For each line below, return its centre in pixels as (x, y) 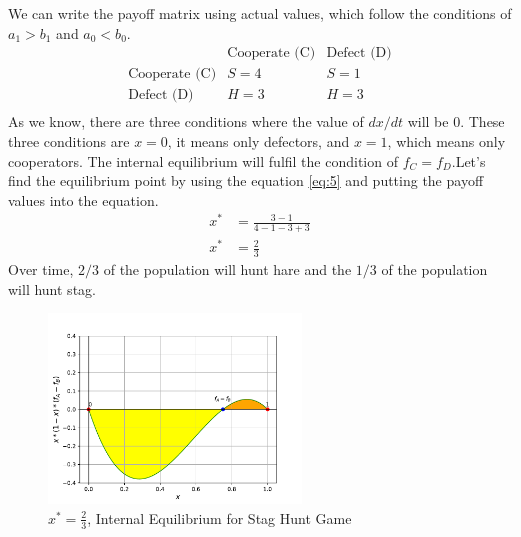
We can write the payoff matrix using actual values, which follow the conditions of (260, 13)
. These (482, 121)
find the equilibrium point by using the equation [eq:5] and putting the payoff (246, 180)
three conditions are (69, 140)
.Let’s (468, 160)
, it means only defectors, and (258, 140)
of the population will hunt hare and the (227, 269)
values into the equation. (83, 199)
